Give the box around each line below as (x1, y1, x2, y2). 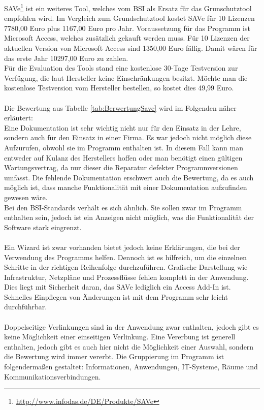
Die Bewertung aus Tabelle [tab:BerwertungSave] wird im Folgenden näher (4, 102, 237, 113)
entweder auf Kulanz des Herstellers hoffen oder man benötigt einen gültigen (4, 152, 243, 163)
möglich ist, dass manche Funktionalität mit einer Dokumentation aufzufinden (4, 182, 247, 193)
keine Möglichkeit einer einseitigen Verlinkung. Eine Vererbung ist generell (4, 331, 236, 342)
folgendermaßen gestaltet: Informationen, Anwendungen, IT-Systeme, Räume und (4, 361, 258, 372)
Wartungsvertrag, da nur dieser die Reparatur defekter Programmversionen (4, 162, 238, 173)
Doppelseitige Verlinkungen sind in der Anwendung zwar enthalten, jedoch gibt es (4, 321, 259, 332)
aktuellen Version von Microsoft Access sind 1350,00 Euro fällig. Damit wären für (4, 43, 257, 53)
